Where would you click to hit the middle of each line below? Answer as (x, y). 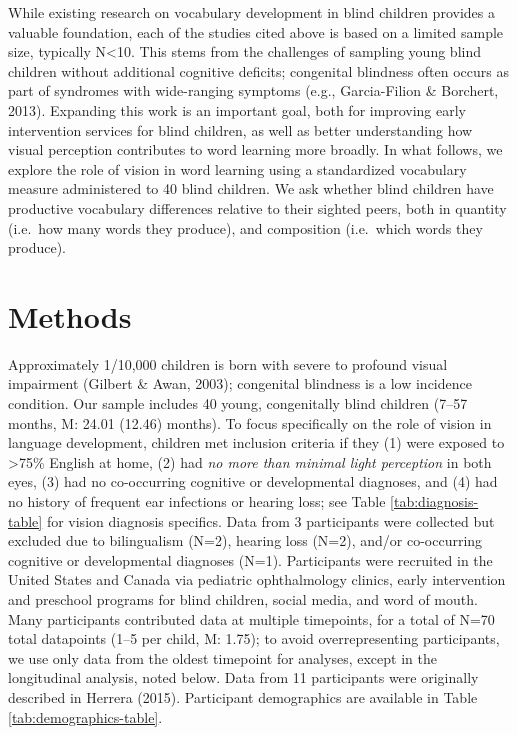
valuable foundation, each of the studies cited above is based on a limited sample (256, 31)
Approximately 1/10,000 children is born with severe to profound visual (228, 363)
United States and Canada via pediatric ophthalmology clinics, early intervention (257, 579)
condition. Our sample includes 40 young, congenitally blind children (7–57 (238, 403)
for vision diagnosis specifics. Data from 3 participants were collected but (270, 520)
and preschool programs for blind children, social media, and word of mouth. (243, 598)
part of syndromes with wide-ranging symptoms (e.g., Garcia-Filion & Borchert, (253, 90)
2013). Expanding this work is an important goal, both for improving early (237, 109)
